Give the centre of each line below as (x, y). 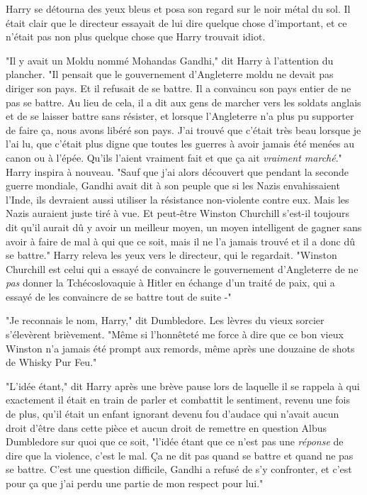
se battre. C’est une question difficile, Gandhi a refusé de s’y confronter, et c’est (179, 469)
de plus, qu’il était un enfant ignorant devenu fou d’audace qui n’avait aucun (173, 414)
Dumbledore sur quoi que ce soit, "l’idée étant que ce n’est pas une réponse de (175, 441)
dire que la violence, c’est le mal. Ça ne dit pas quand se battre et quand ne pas (180, 455)
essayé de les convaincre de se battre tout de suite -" (119, 296)
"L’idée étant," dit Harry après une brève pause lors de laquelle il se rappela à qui (183, 385)
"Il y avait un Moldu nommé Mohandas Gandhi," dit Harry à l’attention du (170, 60)
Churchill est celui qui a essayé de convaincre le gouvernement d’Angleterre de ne (182, 268)
